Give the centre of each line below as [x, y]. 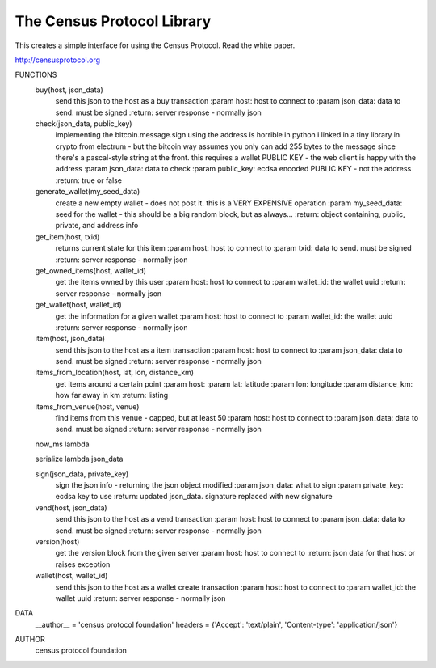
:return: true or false [89, 180]
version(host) [57, 541]
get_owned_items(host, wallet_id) [91, 270]
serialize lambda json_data [79, 459]
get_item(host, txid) [67, 237]
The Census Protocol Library [113, 21]
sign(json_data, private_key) [82, 474]
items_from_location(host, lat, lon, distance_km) [114, 373]
